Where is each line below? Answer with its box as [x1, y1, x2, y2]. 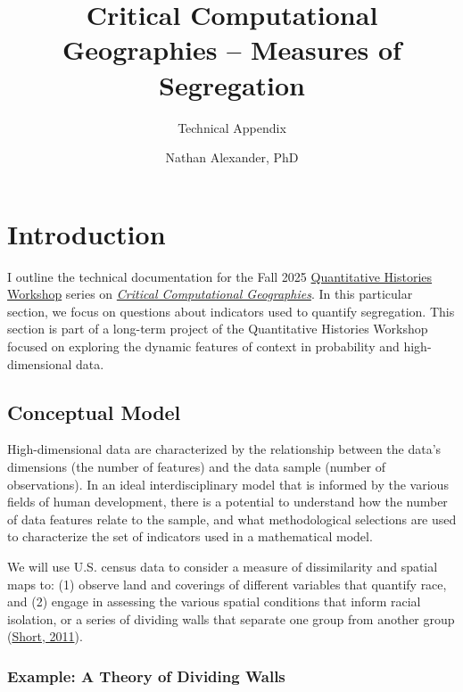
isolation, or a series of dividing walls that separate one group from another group [7, 609, 455, 628]
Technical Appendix [178, 118, 286, 136]
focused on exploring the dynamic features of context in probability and [7, 337, 400, 355]
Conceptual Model [7, 398, 181, 425]
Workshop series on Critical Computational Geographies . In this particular [7, 284, 413, 303]
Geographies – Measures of [62, 31, 401, 68]
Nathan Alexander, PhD [165, 148, 299, 167]
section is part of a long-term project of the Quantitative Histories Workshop [7, 319, 428, 338]
